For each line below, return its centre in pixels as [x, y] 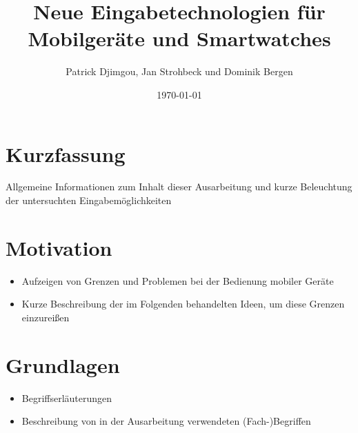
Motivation [59, 247]
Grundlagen [63, 364]
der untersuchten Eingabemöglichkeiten [89, 200]
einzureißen [46, 317]
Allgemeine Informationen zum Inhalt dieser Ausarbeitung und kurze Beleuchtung [179, 187]
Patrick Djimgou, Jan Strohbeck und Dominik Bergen [179, 71]
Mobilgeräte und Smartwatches [179, 38]
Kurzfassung [66, 153]
